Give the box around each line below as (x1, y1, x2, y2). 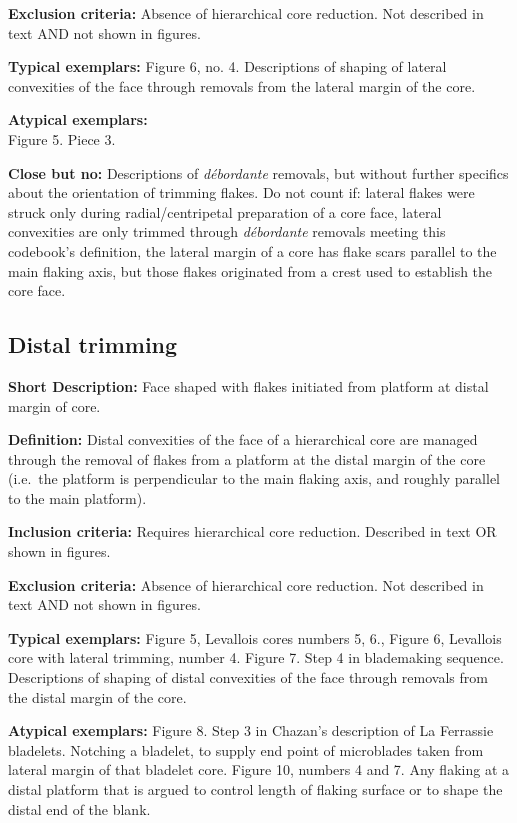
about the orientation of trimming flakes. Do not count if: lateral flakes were (8, 182, 475, 203)
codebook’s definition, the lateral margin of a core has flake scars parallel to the (8, 240, 497, 261)
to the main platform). (8, 487, 147, 508)
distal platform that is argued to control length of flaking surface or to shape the (8, 779, 503, 800)
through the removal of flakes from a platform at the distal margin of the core (8, 448, 486, 469)
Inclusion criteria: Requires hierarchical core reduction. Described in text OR (8, 521, 497, 542)
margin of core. (8, 395, 101, 416)
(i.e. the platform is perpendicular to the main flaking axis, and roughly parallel (8, 468, 500, 489)
